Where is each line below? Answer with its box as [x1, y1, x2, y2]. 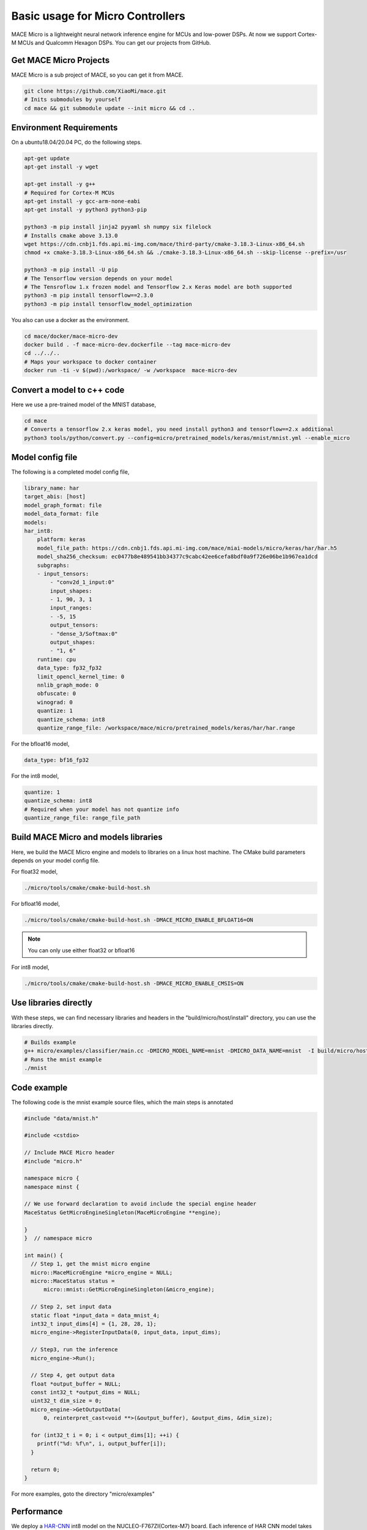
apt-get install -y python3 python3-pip [24, 206, 147, 214]
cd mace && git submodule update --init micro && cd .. [24, 105, 196, 111]
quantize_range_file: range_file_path [24, 815, 141, 821]
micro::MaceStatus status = [31, 1278, 115, 1285]
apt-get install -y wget [24, 163, 99, 171]
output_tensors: [50, 622, 99, 629]
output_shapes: [50, 639, 96, 646]
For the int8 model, [11, 772, 59, 780]
